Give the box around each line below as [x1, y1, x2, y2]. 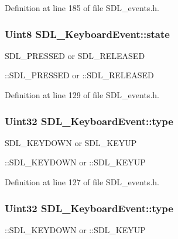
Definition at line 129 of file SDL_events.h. [5, 89, 159, 101]
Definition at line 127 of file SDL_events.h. [5, 176, 159, 188]
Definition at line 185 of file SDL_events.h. [5, 2, 159, 13]
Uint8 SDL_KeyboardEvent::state [5, 26, 170, 41]
